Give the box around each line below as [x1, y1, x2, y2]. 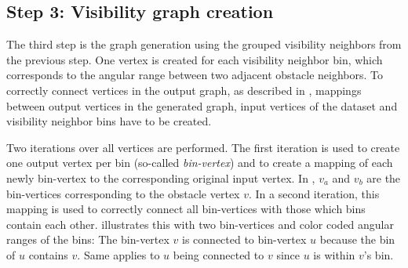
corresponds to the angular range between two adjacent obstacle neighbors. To [6, 67, 383, 83]
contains [28, 246, 68, 263]
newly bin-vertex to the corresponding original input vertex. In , [6, 169, 315, 186]
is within [313, 246, 355, 263]
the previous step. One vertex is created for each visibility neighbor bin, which [6, 51, 383, 67]
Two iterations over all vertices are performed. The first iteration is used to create [6, 139, 400, 155]
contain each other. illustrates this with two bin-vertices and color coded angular [6, 215, 395, 232]
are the [366, 169, 401, 186]
